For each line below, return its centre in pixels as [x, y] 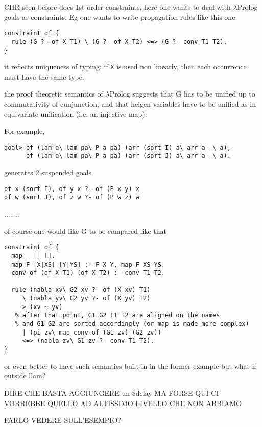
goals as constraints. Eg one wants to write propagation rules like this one [120, 17]
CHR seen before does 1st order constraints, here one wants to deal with [117, 7]
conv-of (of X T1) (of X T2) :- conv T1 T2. [88, 273]
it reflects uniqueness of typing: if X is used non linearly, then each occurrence [125, 67]
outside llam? [25, 376]
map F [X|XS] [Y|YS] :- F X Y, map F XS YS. [88, 264]
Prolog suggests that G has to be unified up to [182, 94]
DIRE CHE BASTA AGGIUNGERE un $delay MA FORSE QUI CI [112, 393]
